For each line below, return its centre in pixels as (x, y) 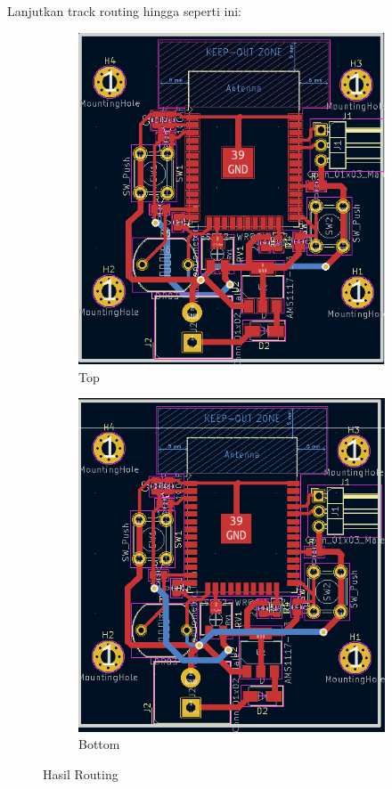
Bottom (99, 744)
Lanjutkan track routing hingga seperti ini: (124, 11)
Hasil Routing (81, 773)
